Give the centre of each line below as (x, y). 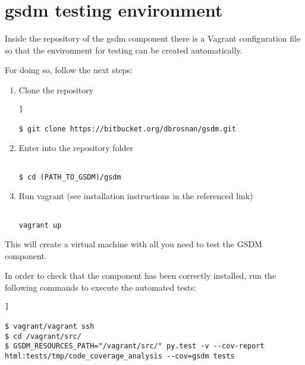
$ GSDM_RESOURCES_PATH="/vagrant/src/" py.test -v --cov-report (135, 346)
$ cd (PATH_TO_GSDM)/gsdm (70, 177)
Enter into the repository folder (76, 148)
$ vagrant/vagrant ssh (50, 326)
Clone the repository (56, 89)
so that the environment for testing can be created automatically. (124, 50)
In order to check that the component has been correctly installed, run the (141, 276)
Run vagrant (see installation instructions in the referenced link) (136, 196)
